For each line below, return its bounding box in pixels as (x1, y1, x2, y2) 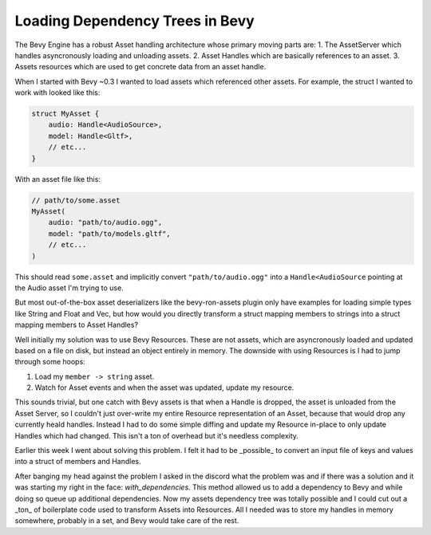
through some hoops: (14, 357, 85, 367)
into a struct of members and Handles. (14, 457, 141, 466)
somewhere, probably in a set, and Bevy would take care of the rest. (14, 516, 239, 525)
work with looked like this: (14, 88, 101, 97)
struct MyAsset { (31, 109, 100, 119)
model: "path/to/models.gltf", (48, 229, 171, 238)
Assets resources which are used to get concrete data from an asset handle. (14, 62, 267, 72)
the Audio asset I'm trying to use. (14, 283, 124, 293)
